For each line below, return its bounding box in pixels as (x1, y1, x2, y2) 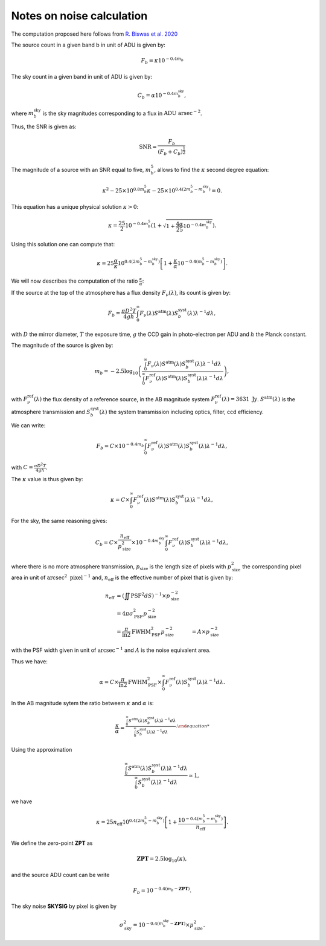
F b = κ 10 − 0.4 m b (141, 56, 184, 65)
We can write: (11, 421, 46, 429)
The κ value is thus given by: (11, 475, 84, 482)
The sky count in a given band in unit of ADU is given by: (11, 73, 152, 80)
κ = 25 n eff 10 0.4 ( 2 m (95, 818, 145, 827)
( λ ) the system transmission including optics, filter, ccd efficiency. (99, 408, 264, 415)
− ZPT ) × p (170, 920, 194, 928)
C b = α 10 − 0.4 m (137, 91, 179, 100)
